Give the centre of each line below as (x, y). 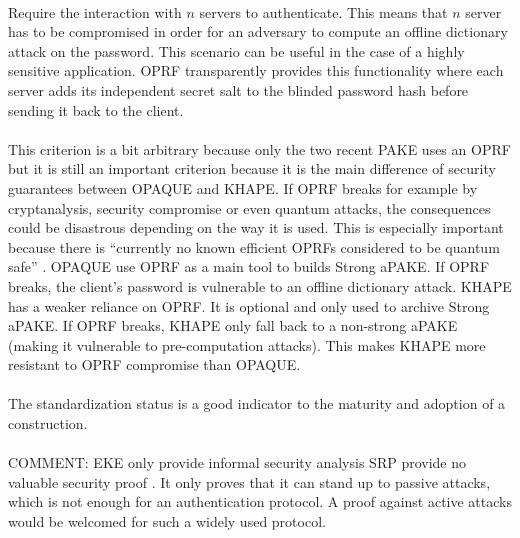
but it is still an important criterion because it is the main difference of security (252, 168)
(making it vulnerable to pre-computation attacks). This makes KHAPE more (247, 344)
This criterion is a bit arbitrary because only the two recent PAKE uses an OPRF (259, 148)
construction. (48, 423)
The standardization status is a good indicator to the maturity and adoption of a (257, 403)
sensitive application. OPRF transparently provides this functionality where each (256, 70)
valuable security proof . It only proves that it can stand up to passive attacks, (249, 481)
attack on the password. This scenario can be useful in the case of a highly (236, 50)
